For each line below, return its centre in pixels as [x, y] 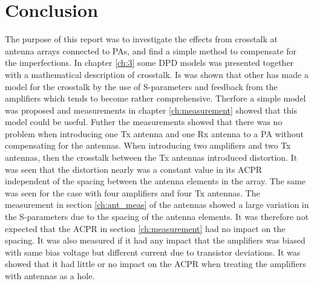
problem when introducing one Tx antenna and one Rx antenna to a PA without [155, 133]
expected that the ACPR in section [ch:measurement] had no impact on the [145, 228]
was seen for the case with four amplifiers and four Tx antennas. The [132, 192]
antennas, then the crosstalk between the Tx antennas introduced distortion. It [151, 157]
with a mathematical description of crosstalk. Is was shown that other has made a [157, 74]
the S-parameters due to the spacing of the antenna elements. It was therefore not [157, 217]
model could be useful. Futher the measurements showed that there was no [144, 122]
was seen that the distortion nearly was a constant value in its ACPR [134, 169]
